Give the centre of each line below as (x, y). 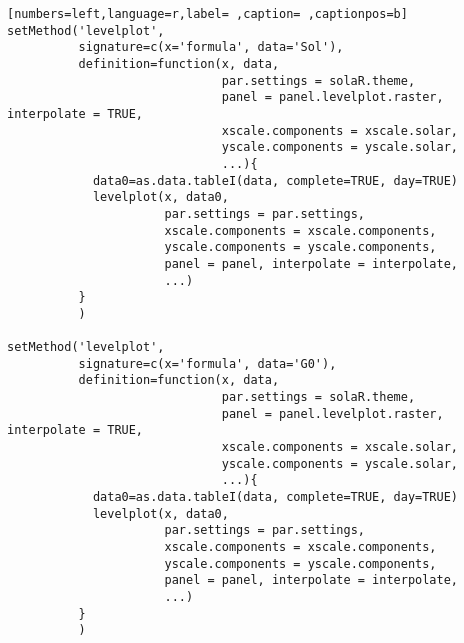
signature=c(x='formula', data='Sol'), (211, 47)
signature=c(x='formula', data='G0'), (207, 363)
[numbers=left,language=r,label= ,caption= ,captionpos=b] (207, 14)
